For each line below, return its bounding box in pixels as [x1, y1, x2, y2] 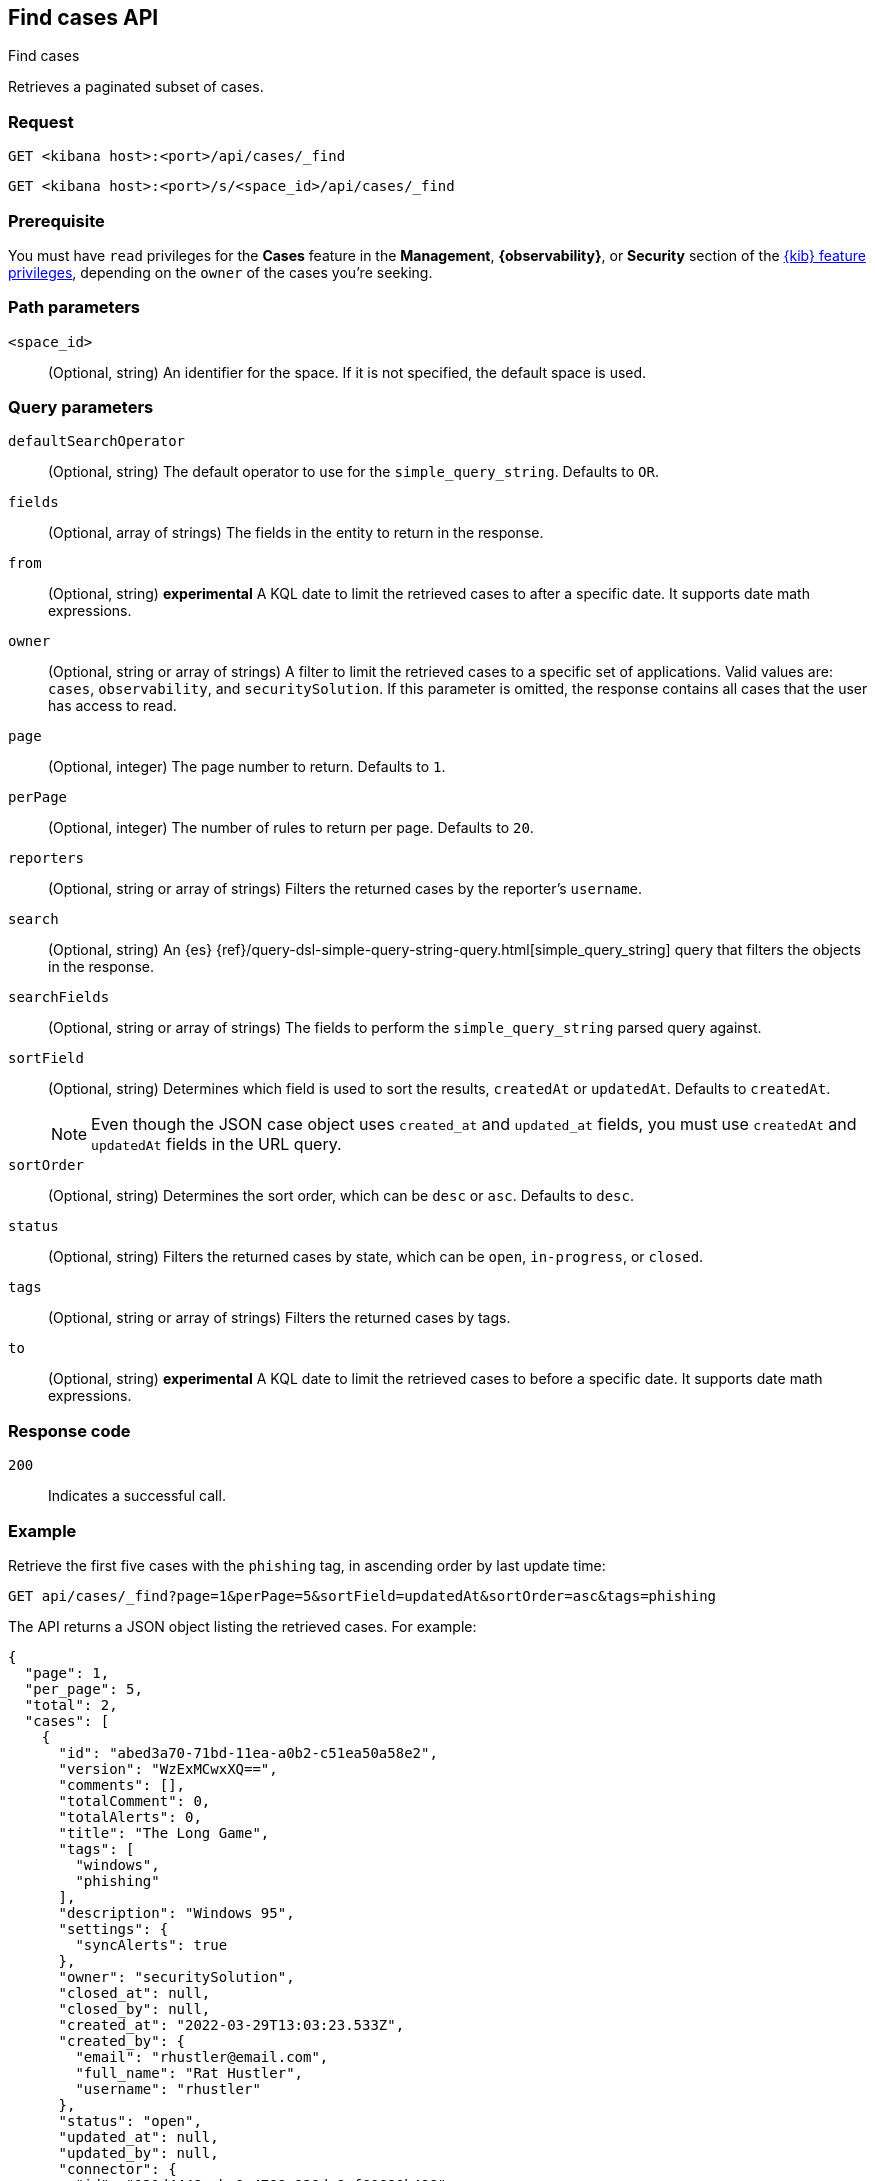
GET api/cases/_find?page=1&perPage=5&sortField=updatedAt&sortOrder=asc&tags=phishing [8, 1587, 717, 1604]
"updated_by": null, [58, 2144, 219, 2161]
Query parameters [8, 397, 154, 418]
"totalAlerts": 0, [58, 1808, 202, 1825]
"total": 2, [24, 1696, 118, 1713]
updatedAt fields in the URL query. [91, 1134, 342, 1155]
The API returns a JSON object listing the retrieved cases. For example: [8, 1617, 477, 1635]
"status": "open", [58, 2112, 202, 2129]
